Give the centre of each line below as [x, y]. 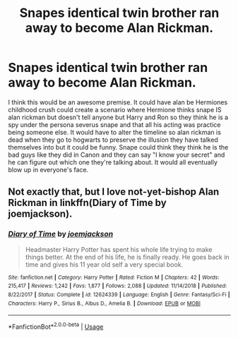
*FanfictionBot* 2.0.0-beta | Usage [56, 326]
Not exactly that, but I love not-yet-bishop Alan [114, 192]
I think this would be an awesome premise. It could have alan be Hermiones [118, 102]
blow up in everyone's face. [48, 169]
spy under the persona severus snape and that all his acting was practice [114, 124]
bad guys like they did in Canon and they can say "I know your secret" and [117, 155]
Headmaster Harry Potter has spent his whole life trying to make [119, 249]
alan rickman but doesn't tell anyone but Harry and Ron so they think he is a [118, 117]
